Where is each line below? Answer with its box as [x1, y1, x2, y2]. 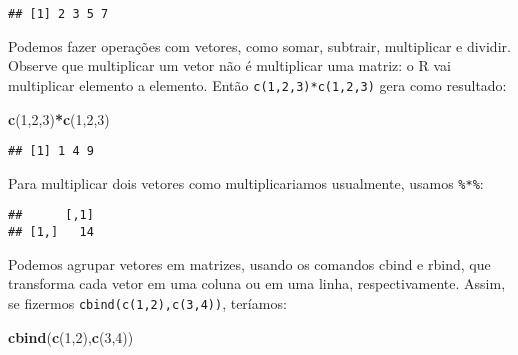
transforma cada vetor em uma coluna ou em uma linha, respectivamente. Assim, [8, 273, 506, 294]
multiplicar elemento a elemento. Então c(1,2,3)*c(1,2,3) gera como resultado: [8, 74, 507, 95]
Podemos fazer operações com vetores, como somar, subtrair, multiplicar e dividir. [8, 35, 511, 56]
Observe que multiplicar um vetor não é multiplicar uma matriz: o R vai [8, 55, 452, 76]
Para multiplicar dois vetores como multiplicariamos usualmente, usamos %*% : [8, 172, 484, 193]
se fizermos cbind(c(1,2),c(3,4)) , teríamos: [8, 292, 287, 313]
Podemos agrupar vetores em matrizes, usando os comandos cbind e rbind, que [8, 253, 491, 274]
